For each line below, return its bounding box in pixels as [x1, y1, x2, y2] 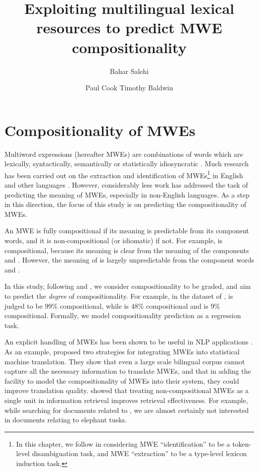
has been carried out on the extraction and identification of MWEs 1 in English [4, 168, 243, 180]
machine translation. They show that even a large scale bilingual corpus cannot [4, 356, 245, 366]
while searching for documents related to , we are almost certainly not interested [4, 404, 249, 415]
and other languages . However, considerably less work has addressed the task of [4, 180, 248, 190]
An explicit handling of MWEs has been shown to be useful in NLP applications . [4, 336, 253, 347]
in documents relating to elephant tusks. [4, 414, 127, 425]
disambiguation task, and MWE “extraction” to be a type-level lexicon [32, 448, 247, 459]
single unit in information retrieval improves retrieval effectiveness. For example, [4, 395, 248, 405]
